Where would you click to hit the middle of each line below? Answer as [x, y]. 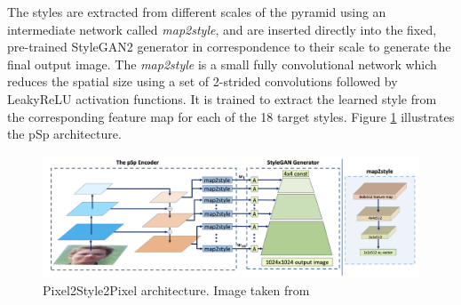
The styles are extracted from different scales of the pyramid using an [197, 12]
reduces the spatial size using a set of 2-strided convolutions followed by [203, 81]
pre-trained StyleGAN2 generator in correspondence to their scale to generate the [229, 47]
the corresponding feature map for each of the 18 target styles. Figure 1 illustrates [231, 116]
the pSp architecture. [64, 134]
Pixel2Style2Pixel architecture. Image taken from [176, 289]
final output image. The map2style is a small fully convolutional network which [222, 64]
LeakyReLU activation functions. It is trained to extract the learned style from [222, 98]
